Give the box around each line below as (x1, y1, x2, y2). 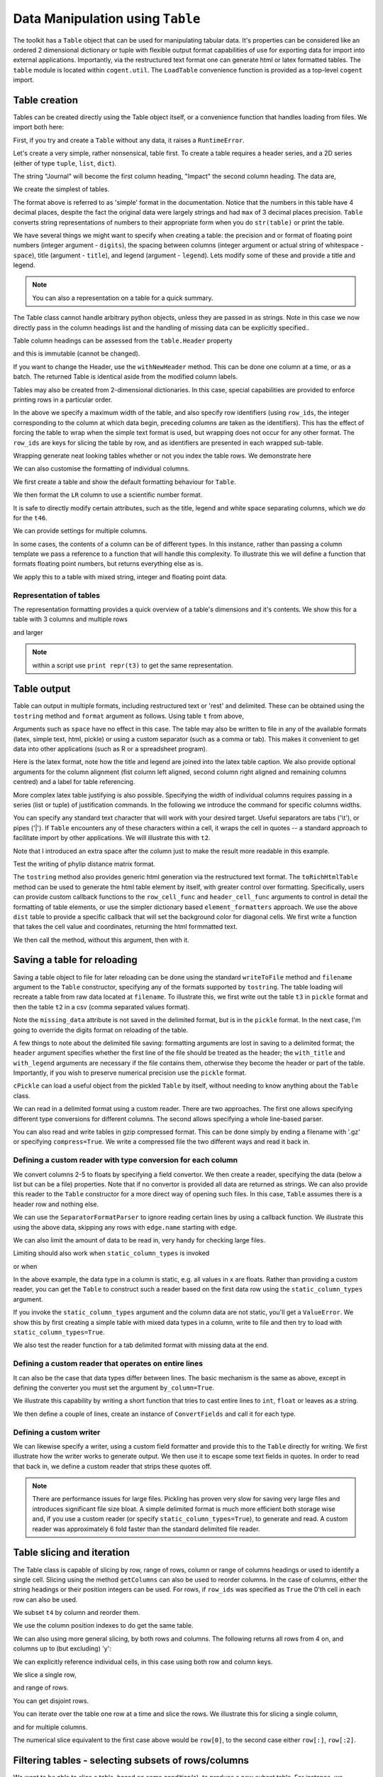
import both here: (13, 123, 65, 131)
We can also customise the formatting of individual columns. (13, 464, 190, 473)
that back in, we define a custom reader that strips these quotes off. (13, 1461, 212, 1471)
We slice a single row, (13, 1670, 77, 1679)
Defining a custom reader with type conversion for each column (13, 1155, 238, 1165)
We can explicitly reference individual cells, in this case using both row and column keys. (13, 1657, 273, 1666)
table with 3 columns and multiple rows (13, 615, 128, 623)
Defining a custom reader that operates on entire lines (13, 1358, 204, 1368)
